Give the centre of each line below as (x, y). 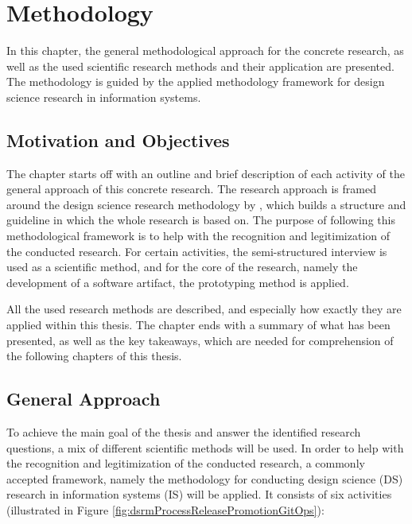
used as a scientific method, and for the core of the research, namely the (182, 267)
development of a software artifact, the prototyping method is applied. (178, 282)
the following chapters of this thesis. (94, 356)
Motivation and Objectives (118, 140)
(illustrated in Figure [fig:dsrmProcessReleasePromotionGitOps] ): (165, 510)
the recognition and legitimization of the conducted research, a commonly (186, 463)
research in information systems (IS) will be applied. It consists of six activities (199, 494)
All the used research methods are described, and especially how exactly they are (204, 309)
